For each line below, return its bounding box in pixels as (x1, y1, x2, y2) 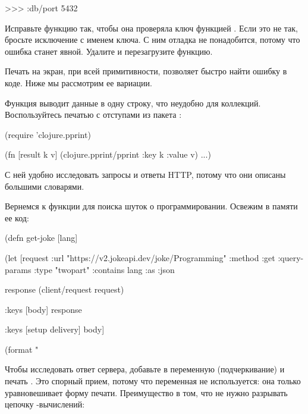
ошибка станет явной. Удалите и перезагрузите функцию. (5, 45, 213, 57)
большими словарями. (5, 180, 84, 192)
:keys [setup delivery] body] (5, 323, 105, 335)
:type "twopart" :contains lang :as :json (34, 263, 175, 275)
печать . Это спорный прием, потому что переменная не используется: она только (5, 375, 301, 387)
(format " (5, 343, 39, 355)
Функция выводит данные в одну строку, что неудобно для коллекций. (5, 96, 261, 109)
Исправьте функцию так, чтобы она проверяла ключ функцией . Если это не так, (5, 21, 298, 34)
